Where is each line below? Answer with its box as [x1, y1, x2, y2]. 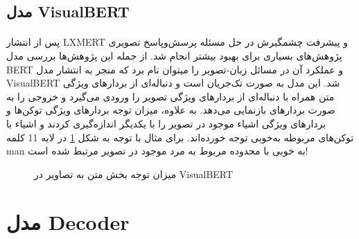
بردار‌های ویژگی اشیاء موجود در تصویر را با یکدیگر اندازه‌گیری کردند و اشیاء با [6, 116, 326, 130]
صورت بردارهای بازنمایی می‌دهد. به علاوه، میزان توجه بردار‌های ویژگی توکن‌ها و [6, 103, 335, 117]
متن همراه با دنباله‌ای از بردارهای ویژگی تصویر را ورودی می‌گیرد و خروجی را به [6, 89, 335, 103]
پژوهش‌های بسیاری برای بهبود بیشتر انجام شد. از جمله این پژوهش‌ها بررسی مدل [6, 48, 342, 62]
